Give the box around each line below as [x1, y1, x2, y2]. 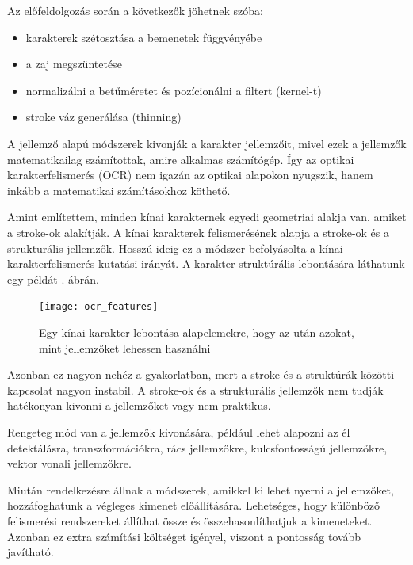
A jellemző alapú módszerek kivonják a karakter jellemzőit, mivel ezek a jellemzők [7, 135, 407, 151]
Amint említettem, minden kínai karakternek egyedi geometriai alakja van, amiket [7, 208, 407, 225]
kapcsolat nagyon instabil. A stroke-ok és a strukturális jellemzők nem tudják [7, 381, 384, 398]
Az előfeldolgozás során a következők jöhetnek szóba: [7, 2, 264, 18]
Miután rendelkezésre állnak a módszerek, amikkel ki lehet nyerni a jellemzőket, [7, 481, 394, 498]
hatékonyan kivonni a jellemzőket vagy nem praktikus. [7, 397, 271, 414]
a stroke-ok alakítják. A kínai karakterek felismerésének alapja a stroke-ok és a [7, 223, 389, 240]
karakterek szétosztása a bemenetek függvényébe [25, 29, 262, 45]
